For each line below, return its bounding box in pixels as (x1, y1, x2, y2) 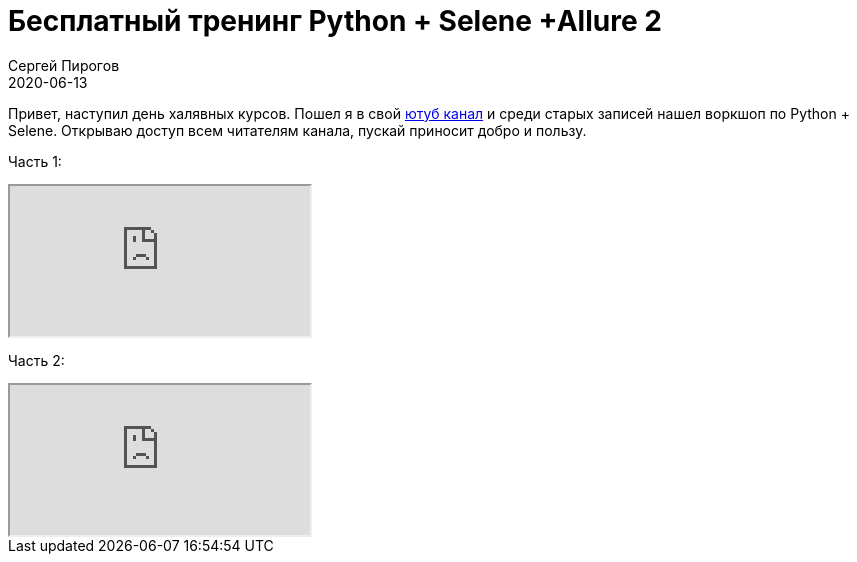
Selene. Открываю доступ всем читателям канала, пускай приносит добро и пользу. (8, 121, 587, 139)
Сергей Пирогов (8, 56, 120, 74)
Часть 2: (8, 351, 65, 369)
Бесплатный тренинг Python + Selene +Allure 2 (8, 4, 662, 38)
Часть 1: (8, 152, 62, 170)
